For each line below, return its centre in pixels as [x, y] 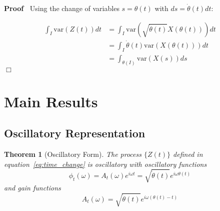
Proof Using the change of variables [62, 8]
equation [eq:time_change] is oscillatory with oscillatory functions [105, 164]
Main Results [51, 101]
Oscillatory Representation [75, 133]
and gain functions [32, 187]
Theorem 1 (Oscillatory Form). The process [73, 154]
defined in [188, 154]
